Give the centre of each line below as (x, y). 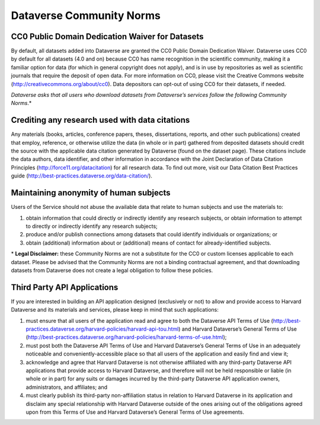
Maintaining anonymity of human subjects (91, 193)
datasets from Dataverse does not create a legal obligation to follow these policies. (112, 270)
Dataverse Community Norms (86, 15)
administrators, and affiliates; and (67, 387)
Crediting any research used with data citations (100, 120)
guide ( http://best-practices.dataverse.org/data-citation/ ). (81, 176)
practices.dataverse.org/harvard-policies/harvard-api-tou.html (102, 329)
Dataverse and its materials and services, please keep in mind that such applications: (115, 310)
